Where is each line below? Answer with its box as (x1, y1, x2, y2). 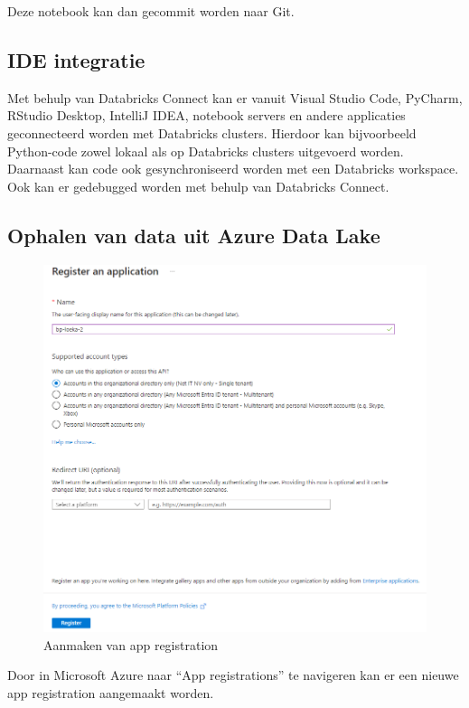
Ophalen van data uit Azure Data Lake (7, 221, 380, 249)
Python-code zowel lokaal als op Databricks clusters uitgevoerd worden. (7, 141, 404, 160)
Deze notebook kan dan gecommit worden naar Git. (7, 2, 295, 20)
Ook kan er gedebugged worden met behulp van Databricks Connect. (7, 176, 389, 195)
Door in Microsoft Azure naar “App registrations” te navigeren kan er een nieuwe (7, 666, 459, 684)
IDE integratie (7, 45, 145, 73)
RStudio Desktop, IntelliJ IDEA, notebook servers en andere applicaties (7, 106, 406, 125)
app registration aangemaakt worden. (7, 683, 214, 702)
